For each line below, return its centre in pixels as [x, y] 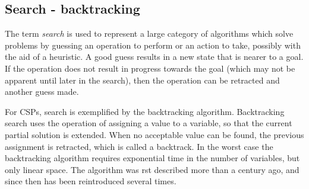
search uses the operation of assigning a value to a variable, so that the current [149, 123]
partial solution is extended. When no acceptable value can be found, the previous [154, 134]
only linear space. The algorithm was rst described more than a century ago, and [152, 169]
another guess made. [42, 92]
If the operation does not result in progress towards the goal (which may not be [150, 68]
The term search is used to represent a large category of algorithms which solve [149, 33]
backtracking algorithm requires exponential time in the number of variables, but [152, 158]
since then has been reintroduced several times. [91, 181]
